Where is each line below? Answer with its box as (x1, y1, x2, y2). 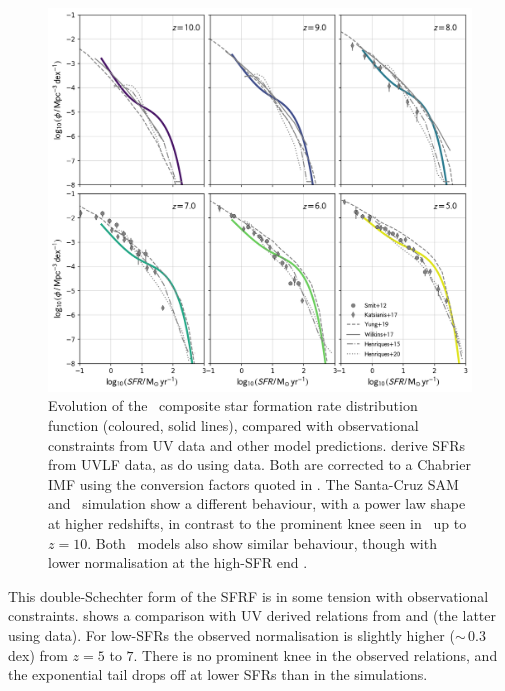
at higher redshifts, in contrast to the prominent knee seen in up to (48, 512, 467, 533)
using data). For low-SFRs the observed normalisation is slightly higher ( (8, 624, 455, 645)
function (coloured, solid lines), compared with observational (48, 415, 419, 436)
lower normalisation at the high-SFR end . (48, 552, 308, 573)
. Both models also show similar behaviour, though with (87, 532, 437, 553)
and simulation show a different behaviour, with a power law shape (48, 493, 466, 514)
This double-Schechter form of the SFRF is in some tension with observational (8, 585, 489, 606)
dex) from (8, 644, 68, 665)
